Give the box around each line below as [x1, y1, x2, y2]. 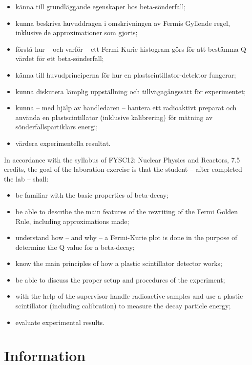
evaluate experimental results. [15, 317, 105, 327]
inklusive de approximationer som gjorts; [15, 27, 138, 38]
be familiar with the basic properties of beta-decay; [15, 190, 169, 200]
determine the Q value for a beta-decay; [15, 242, 135, 252]
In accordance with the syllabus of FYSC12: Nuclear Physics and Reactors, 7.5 [4, 154, 240, 164]
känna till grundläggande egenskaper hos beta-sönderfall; [15, 1, 186, 11]
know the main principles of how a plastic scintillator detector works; [15, 258, 222, 268]
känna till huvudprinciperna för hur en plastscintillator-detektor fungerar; [15, 69, 236, 80]
